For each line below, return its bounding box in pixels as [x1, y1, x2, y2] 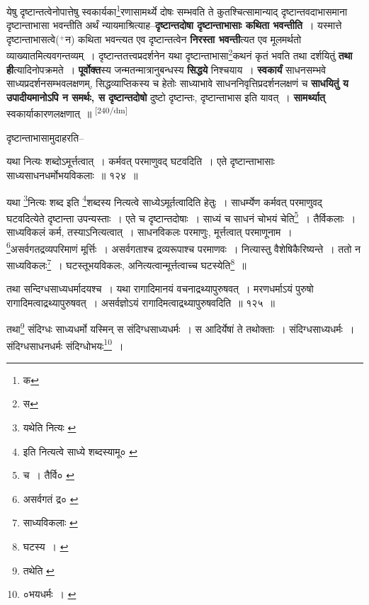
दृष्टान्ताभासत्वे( [6, 31, 59, 46]
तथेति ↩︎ [23, 562, 55, 577]
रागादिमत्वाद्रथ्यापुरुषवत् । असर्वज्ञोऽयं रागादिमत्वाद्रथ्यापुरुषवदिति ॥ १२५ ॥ [6, 295, 275, 310]
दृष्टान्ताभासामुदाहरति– [6, 130, 84, 145]
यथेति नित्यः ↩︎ [23, 419, 76, 434]
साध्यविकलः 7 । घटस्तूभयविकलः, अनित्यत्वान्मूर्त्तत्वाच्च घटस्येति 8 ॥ [6, 255, 246, 272]
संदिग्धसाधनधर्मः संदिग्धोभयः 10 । [6, 336, 124, 353]
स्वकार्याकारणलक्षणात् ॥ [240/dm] [6, 104, 127, 121]
